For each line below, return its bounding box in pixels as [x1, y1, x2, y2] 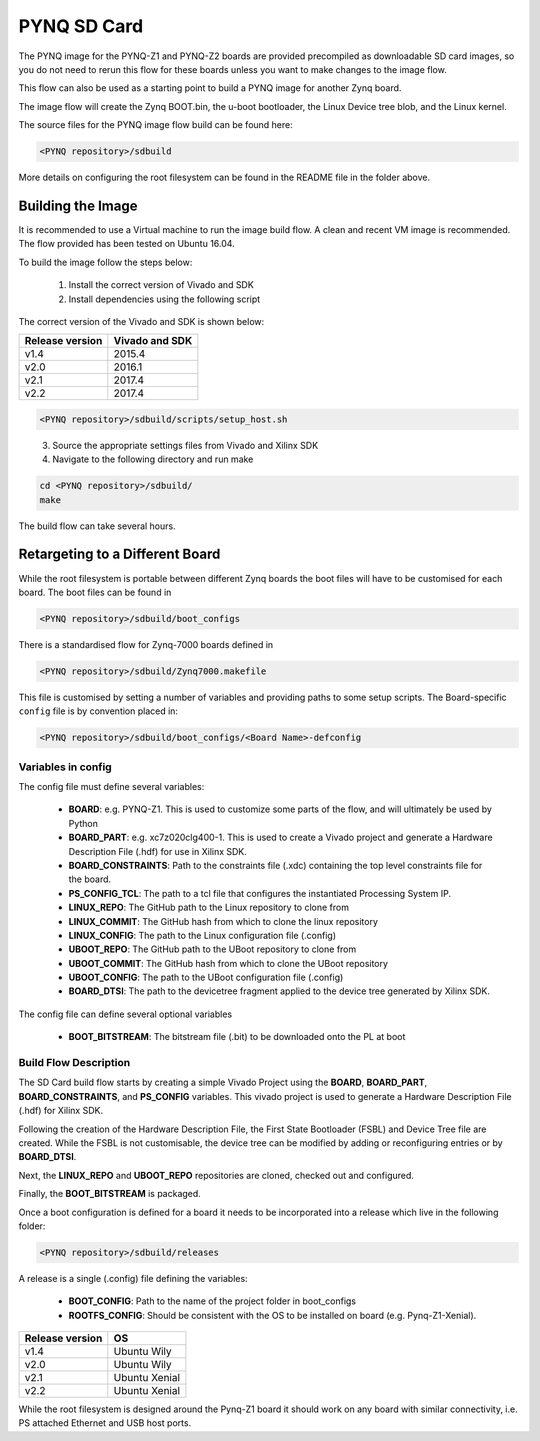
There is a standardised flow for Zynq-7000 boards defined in [18, 638, 274, 650]
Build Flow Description [18, 1056, 131, 1070]
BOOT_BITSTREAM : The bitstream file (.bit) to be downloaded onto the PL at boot [68, 1031, 406, 1043]
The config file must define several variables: [18, 781, 205, 792]
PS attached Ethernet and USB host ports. [18, 1417, 192, 1429]
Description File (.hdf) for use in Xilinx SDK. [68, 845, 247, 857]
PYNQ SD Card [18, 15, 144, 37]
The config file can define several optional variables [18, 1008, 233, 1020]
